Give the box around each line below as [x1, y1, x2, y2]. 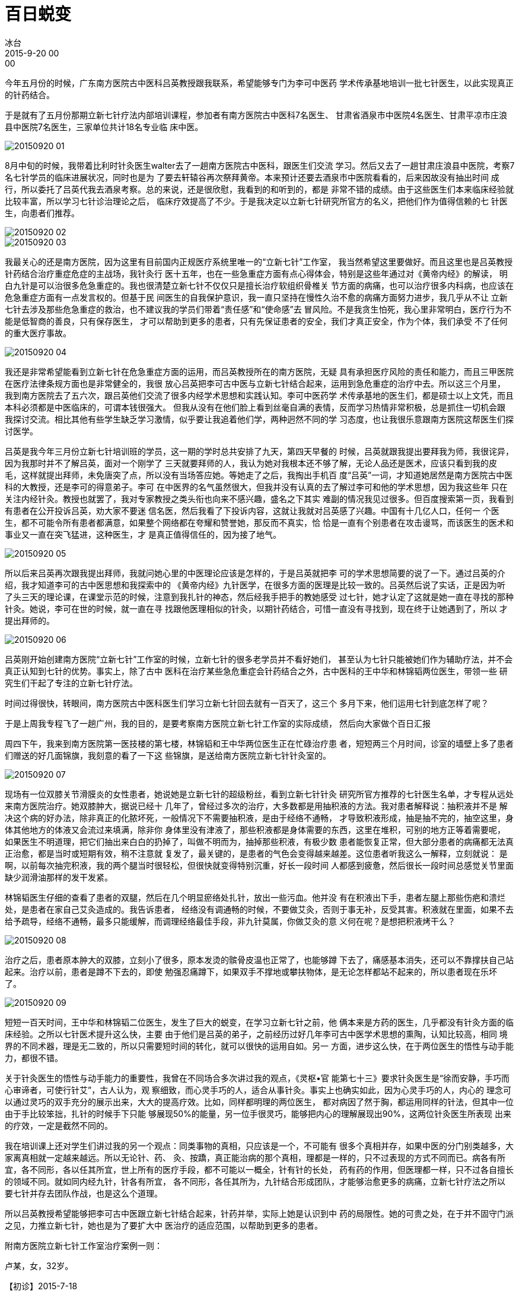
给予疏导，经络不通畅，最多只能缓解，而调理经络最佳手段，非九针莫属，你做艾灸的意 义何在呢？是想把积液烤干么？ [5, 916, 456, 926]
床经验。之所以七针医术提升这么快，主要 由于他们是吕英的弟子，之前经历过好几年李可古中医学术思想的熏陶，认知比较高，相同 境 [5, 1028, 508, 1039]
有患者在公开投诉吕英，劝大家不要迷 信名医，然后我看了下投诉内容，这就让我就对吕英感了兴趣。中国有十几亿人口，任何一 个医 [5, 505, 499, 516]
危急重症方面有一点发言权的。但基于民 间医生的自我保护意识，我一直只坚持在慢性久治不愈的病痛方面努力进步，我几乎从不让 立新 [5, 292, 508, 302]
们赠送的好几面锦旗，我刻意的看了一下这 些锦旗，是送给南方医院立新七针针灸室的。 [5, 750, 331, 760]
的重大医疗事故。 [5, 327, 71, 338]
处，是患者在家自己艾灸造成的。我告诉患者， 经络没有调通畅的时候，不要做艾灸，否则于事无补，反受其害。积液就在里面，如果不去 [5, 904, 514, 914]
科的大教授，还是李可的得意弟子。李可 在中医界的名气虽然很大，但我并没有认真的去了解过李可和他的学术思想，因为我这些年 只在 [5, 481, 508, 492]
